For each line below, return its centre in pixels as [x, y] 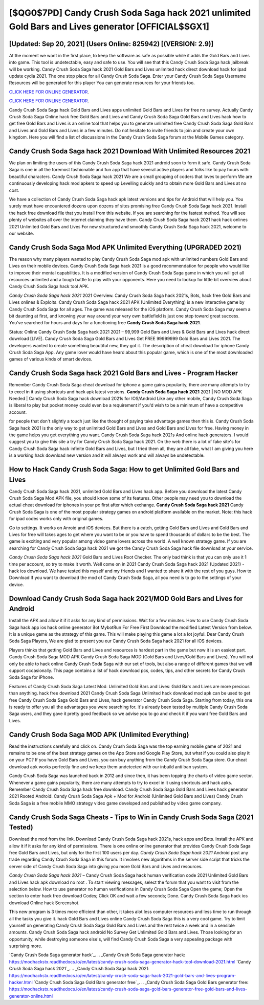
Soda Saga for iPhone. [32, 677]
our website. [22, 233]
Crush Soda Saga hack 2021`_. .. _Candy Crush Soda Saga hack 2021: [79, 969]
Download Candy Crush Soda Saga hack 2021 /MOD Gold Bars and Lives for [126, 598]
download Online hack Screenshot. [44, 903]
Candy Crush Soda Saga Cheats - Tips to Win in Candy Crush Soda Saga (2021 [131, 817]
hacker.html [21, 983]
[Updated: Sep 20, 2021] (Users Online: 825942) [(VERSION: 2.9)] [111, 44]
